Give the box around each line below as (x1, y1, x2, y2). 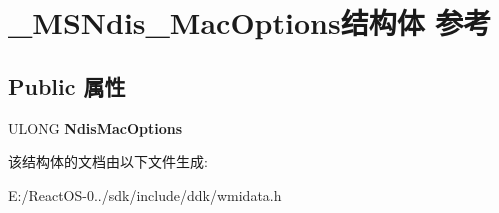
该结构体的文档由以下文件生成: (8, 151, 208, 172)
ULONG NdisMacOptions (8, 117, 183, 138)
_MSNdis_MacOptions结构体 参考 (8, 2, 492, 43)
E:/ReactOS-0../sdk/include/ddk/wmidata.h (8, 184, 282, 205)
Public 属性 (8, 70, 126, 101)
